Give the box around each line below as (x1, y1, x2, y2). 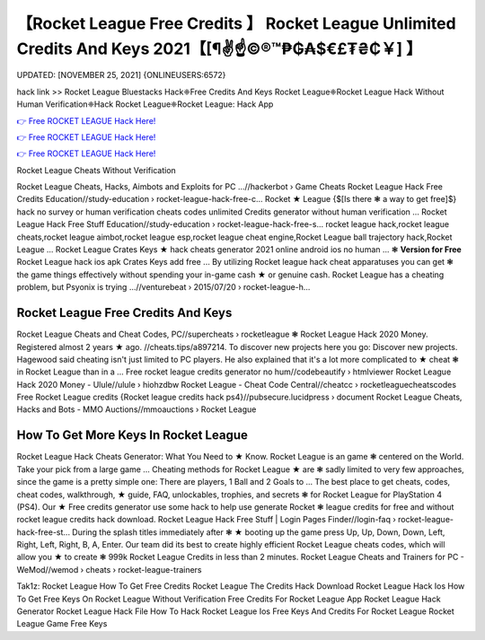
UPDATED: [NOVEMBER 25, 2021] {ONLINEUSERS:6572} (16, 70, 226, 81)
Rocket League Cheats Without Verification (16, 164, 177, 175)
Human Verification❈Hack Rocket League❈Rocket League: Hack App (16, 99, 274, 110)
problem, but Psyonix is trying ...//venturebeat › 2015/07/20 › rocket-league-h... (16, 282, 311, 293)
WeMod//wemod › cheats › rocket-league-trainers (16, 564, 202, 574)
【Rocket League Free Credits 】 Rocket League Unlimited (16, 13, 457, 33)
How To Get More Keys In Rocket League (16, 427, 249, 443)
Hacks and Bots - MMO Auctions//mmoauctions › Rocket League (16, 404, 257, 415)
